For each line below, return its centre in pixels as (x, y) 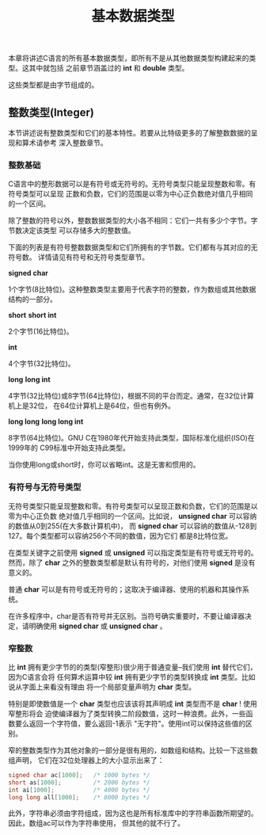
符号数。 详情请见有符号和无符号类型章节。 (78, 257)
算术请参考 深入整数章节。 (65, 143)
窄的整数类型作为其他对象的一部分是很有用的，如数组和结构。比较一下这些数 (133, 750)
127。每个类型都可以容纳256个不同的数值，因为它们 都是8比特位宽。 (120, 536)
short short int (32, 315)
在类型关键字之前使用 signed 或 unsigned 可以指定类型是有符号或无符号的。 (133, 552)
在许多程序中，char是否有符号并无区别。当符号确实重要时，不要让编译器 (127, 616)
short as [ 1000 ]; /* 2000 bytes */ (79, 782)
